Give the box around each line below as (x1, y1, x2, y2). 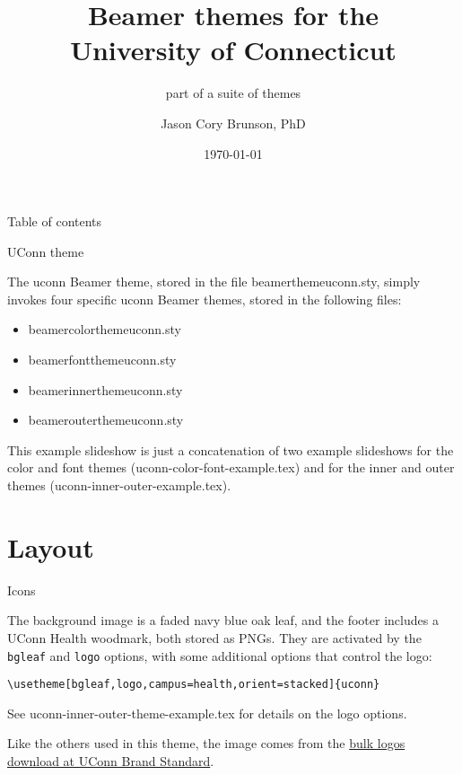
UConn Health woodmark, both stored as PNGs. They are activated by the (7, 628, 422, 647)
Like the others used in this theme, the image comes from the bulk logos (7, 734, 405, 753)
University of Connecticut (70, 31, 397, 68)
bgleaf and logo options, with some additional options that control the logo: (7, 646, 432, 665)
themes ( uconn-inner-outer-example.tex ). (7, 476, 231, 495)
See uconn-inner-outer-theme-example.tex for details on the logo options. (7, 703, 407, 722)
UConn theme (7, 242, 84, 260)
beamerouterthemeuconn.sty (28, 410, 184, 429)
